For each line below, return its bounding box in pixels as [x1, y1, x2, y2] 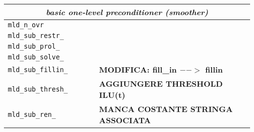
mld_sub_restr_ [8, 32, 64, 39]
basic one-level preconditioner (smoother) [45, 6, 209, 18]
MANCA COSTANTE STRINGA [99, 103, 233, 114]
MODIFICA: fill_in [99, 64, 177, 75]
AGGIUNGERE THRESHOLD [99, 78, 223, 89]
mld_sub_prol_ [8, 42, 60, 50]
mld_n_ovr [8, 21, 44, 29]
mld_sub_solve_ [8, 53, 64, 61]
